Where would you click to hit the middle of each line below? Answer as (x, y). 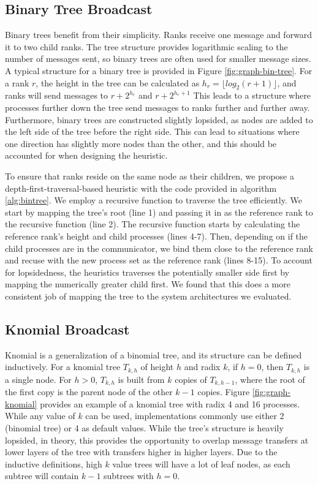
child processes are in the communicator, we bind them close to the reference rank (159, 248)
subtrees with (129, 476)
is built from (141, 379)
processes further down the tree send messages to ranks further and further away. (157, 107)
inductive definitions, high (54, 463)
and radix (202, 367)
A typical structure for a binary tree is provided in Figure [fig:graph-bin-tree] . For (159, 70)
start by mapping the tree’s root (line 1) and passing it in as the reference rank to (159, 212)
